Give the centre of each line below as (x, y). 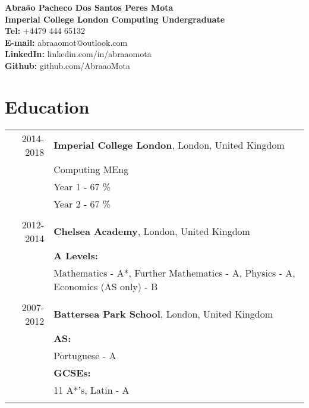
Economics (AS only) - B (106, 286)
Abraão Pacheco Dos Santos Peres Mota (89, 7)
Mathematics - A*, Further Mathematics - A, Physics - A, (174, 272)
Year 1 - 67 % (82, 186)
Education (47, 106)
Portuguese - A (85, 355)
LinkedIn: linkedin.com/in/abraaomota (78, 54)
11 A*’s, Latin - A (92, 390)
